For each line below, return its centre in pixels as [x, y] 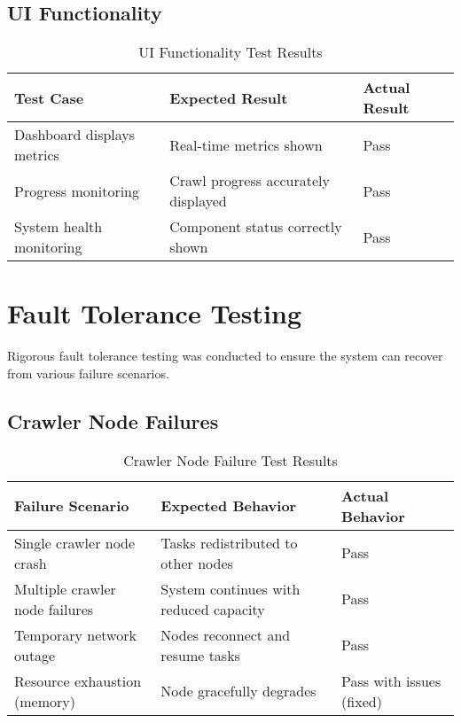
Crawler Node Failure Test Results [230, 460]
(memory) [45, 701]
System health [59, 227]
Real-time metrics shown [246, 144]
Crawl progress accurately [250, 181]
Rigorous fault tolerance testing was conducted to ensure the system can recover [225, 356]
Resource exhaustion [78, 680]
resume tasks [200, 655]
